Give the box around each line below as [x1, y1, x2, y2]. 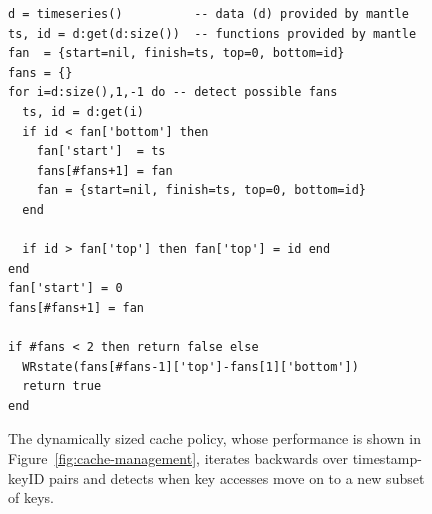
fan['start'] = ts [36, 144, 166, 159]
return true [22, 379, 102, 394]
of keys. [8, 487, 54, 508]
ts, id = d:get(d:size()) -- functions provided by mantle [8, 26, 417, 41]
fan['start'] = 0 [8, 281, 123, 296]
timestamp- [352, 448, 422, 469]
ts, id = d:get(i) [22, 104, 145, 119]
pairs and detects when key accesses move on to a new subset [49, 467, 425, 488]
